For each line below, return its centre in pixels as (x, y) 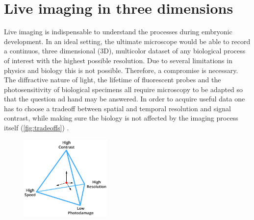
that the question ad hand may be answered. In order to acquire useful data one (125, 99)
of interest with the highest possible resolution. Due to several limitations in (118, 60)
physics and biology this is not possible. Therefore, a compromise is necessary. (121, 70)
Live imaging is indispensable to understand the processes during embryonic (118, 32)
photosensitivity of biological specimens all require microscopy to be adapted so (124, 89)
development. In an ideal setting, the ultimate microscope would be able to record (127, 41)
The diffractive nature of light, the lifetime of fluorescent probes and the (113, 80)
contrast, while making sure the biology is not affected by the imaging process (121, 118)
